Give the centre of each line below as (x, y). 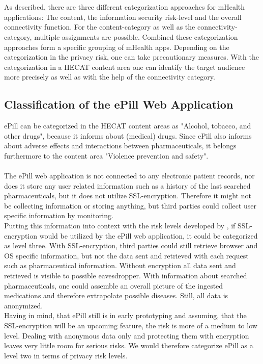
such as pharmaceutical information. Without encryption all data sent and (120, 265)
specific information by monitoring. (59, 215)
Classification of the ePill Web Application (119, 104)
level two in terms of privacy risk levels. (66, 355)
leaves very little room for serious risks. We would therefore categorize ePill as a (129, 345)
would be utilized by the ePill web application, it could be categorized (149, 235)
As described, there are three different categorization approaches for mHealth (125, 7)
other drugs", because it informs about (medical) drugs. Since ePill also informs (128, 135)
